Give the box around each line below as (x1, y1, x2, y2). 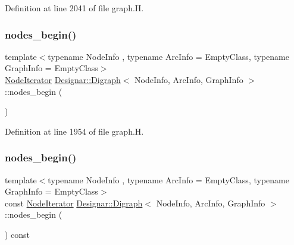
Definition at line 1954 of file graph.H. (5, 125, 144, 137)
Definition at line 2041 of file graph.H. (5, 2, 144, 14)
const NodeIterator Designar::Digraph (5, 196, 143, 209)
